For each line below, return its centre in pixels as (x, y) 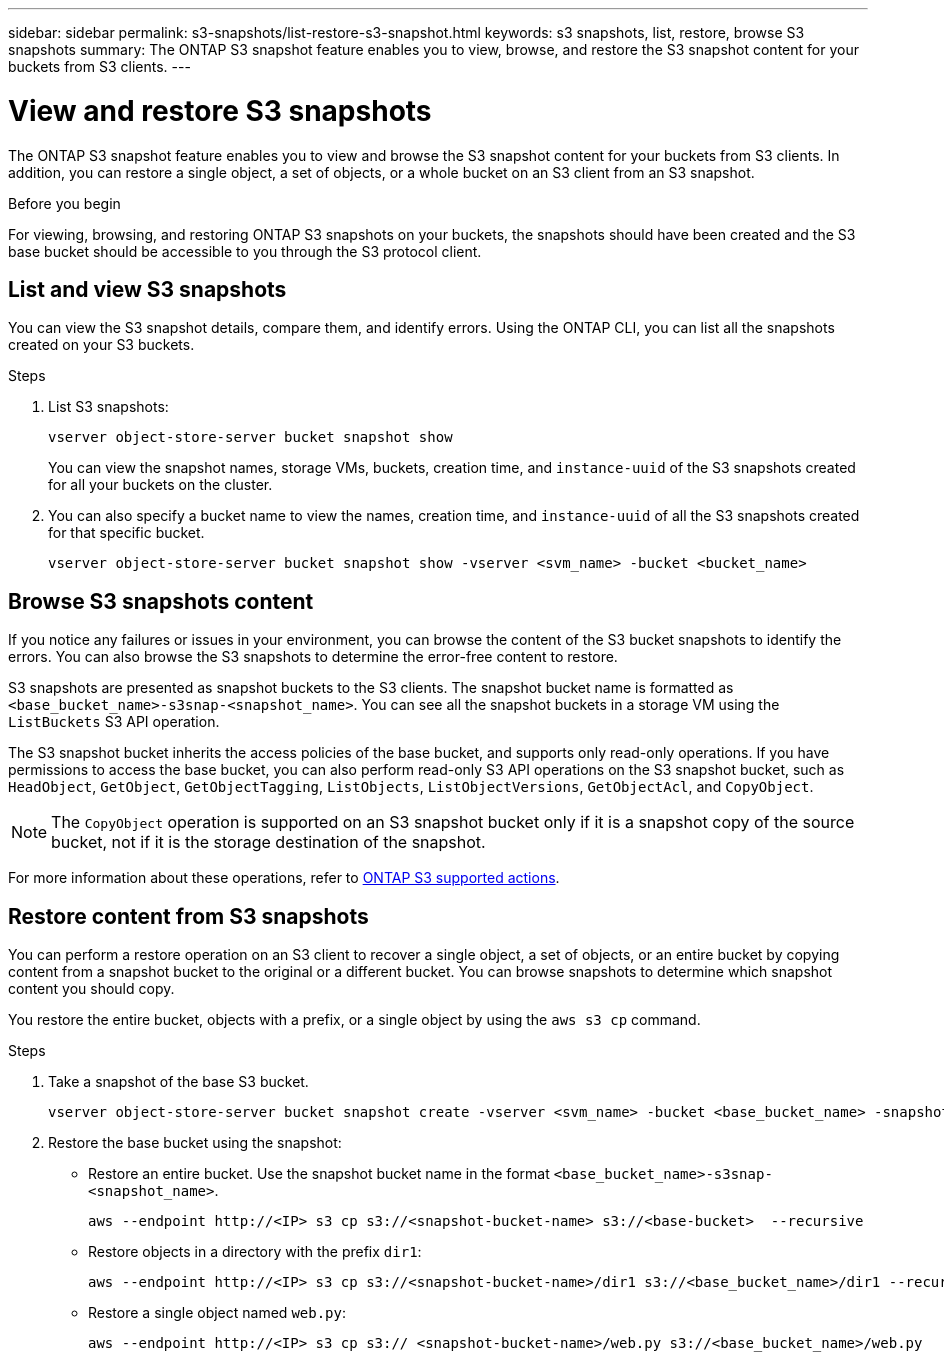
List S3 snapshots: (108, 407)
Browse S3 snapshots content (161, 601)
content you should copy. (91, 989)
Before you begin (64, 203)
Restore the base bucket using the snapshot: (195, 1143)
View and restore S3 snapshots (220, 110)
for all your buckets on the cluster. (160, 485)
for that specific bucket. (126, 533)
